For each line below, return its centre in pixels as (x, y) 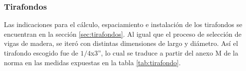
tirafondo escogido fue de (41, 53)
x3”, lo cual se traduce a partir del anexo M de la (164, 53)
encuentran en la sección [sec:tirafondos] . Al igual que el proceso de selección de (123, 34)
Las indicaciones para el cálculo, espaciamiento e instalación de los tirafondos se (123, 24)
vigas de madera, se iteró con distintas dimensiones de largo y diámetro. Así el (121, 43)
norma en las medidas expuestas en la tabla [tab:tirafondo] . (92, 62)
